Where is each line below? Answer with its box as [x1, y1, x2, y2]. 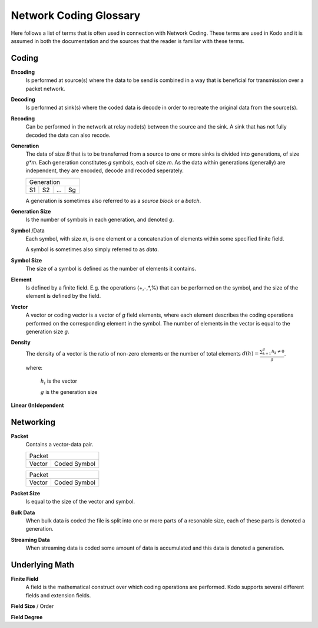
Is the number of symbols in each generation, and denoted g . [25, 216, 174, 223]
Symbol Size [11, 257, 42, 264]
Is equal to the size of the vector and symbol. [25, 498, 135, 505]
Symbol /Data [11, 227, 45, 234]
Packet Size [11, 489, 41, 497]
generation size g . [25, 328, 69, 335]
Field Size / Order [11, 603, 54, 610]
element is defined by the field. [25, 292, 101, 300]
